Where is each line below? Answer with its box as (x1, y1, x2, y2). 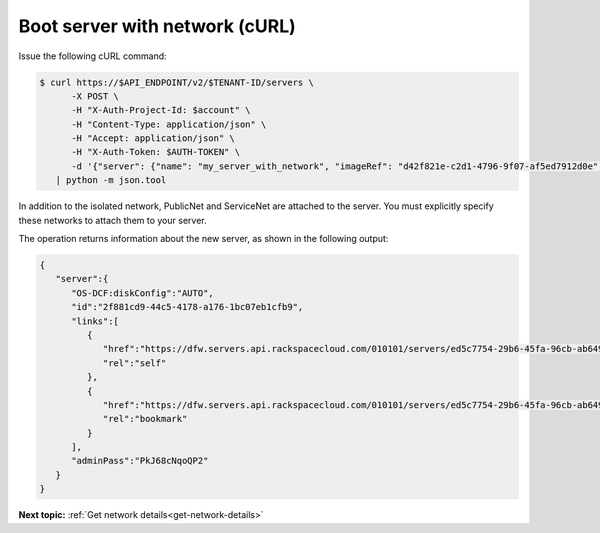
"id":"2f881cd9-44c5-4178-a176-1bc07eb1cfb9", (71, 301, 304, 313)
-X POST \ (71, 90, 120, 102)
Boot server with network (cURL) (18, 15, 297, 37)
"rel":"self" (102, 357, 167, 369)
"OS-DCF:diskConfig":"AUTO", (71, 287, 214, 299)
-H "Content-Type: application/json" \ (71, 118, 267, 130)
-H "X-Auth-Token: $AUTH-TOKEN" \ (71, 146, 240, 158)
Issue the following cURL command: (18, 50, 167, 62)
